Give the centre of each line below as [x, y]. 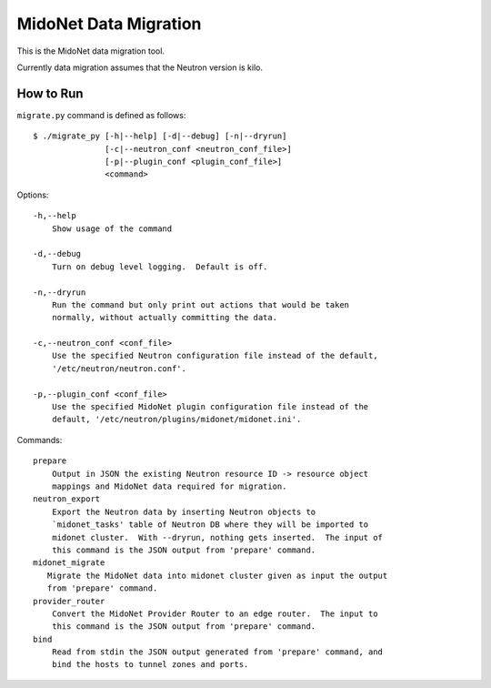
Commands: [40, 440]
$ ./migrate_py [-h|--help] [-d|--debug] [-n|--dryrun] [160, 136]
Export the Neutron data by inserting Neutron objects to [184, 511]
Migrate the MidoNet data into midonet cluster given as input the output [217, 575]
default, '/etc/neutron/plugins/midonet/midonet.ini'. [176, 420]
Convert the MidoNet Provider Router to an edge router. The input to [215, 613]
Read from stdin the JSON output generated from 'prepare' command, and [217, 652]
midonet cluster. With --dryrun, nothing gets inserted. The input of [217, 537]
